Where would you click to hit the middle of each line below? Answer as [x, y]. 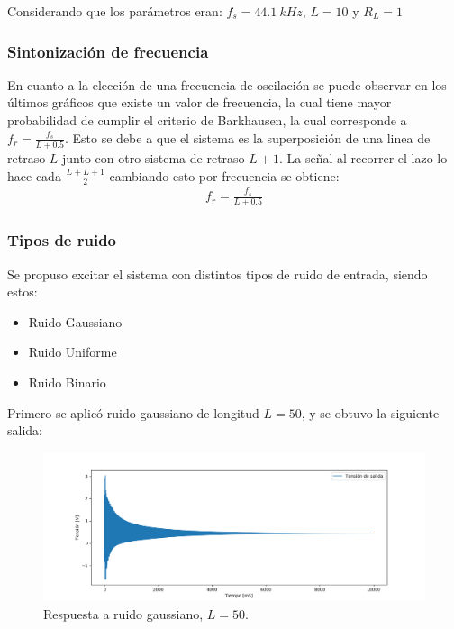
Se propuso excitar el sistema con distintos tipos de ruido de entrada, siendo [218, 273]
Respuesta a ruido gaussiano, [123, 613]
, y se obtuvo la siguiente [370, 412]
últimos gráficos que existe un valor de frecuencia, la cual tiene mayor [200, 102]
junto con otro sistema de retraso [154, 157]
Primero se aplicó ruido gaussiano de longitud [133, 412]
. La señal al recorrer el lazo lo [363, 157]
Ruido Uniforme [73, 352]
